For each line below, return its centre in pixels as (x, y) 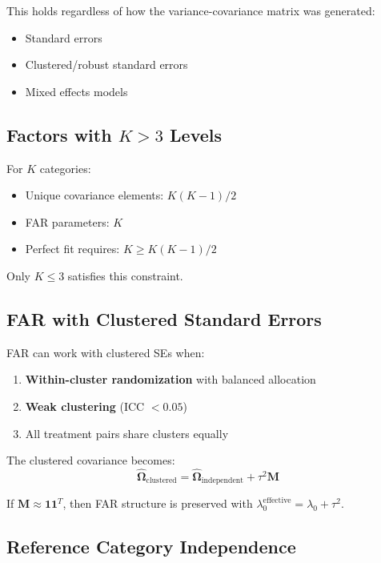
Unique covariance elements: (94, 195)
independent (223, 481)
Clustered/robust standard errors (106, 64)
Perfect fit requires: (72, 249)
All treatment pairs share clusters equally (127, 433)
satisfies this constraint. (125, 275)
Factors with (59, 134)
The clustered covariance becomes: (91, 460)
